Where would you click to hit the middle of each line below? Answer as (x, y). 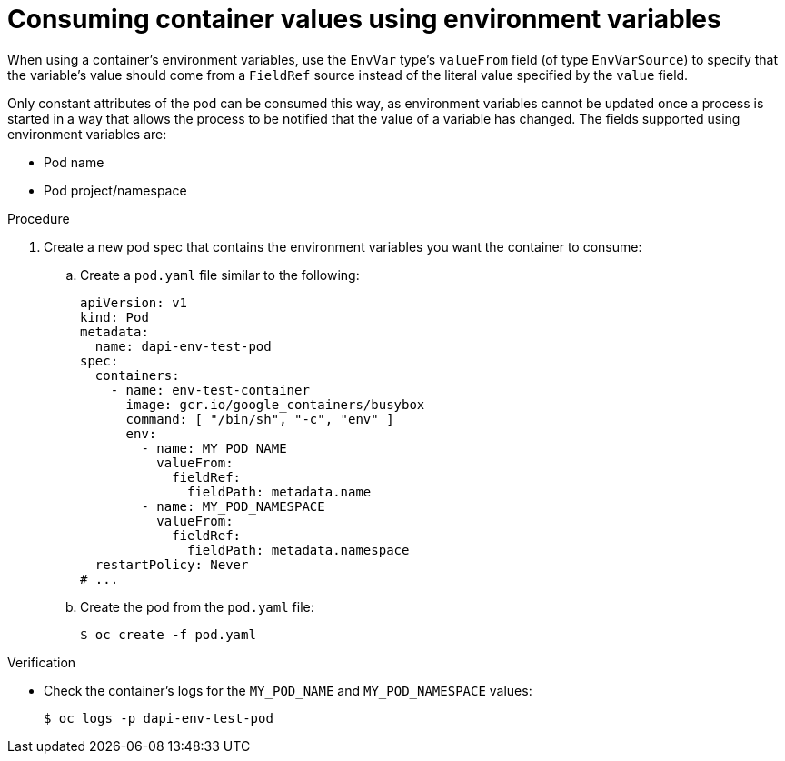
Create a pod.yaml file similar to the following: (220, 275)
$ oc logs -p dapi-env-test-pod (159, 718)
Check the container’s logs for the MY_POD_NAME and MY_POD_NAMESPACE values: (288, 690)
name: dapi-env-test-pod (183, 346)
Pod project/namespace (115, 190)
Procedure (39, 218)
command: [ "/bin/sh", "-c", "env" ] (260, 419)
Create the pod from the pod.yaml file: (197, 606)
